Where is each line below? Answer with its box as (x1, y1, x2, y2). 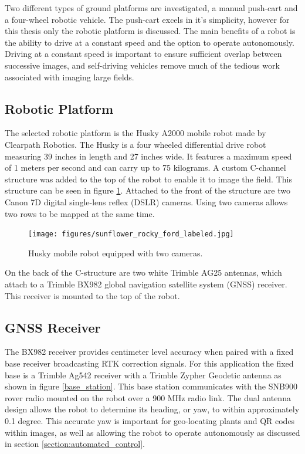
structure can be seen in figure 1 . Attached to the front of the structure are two (5, 184, 290, 196)
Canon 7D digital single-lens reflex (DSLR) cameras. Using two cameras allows (5, 195, 288, 208)
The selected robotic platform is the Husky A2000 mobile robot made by (5, 127, 266, 139)
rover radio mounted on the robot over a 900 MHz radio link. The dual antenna (5, 391, 291, 404)
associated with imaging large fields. (5, 70, 134, 83)
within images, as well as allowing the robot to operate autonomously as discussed (5, 426, 300, 438)
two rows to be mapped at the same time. (5, 207, 155, 219)
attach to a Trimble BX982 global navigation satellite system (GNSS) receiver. (5, 277, 287, 290)
